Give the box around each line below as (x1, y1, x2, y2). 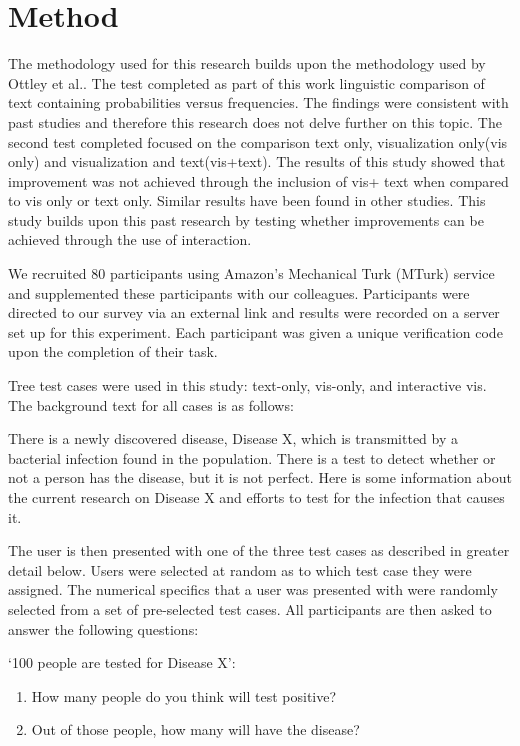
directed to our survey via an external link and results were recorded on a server (8, 302, 500, 323)
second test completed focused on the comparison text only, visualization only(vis (8, 131, 508, 152)
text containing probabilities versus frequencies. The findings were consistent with (8, 92, 509, 113)
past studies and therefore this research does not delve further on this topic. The (8, 111, 502, 132)
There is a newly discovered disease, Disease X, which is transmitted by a (8, 428, 459, 449)
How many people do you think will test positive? (31, 685, 337, 706)
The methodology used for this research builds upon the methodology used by (8, 53, 486, 74)
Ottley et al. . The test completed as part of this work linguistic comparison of (8, 72, 485, 93)
